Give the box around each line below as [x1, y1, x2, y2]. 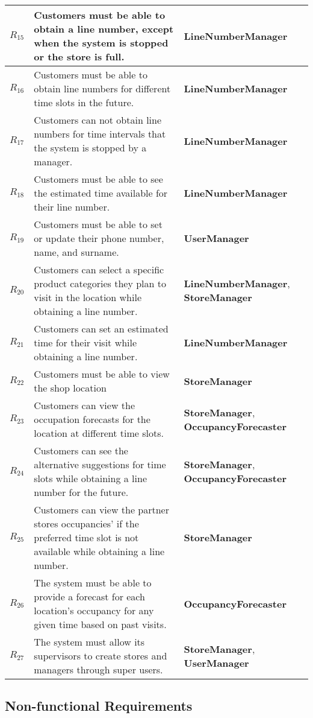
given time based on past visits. [34, 617, 167, 631]
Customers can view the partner [34, 503, 169, 516]
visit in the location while [34, 290, 142, 304]
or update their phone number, [34, 231, 164, 245]
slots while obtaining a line [34, 471, 147, 485]
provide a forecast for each [34, 589, 145, 603]
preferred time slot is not [34, 530, 139, 544]
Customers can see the [34, 443, 128, 457]
